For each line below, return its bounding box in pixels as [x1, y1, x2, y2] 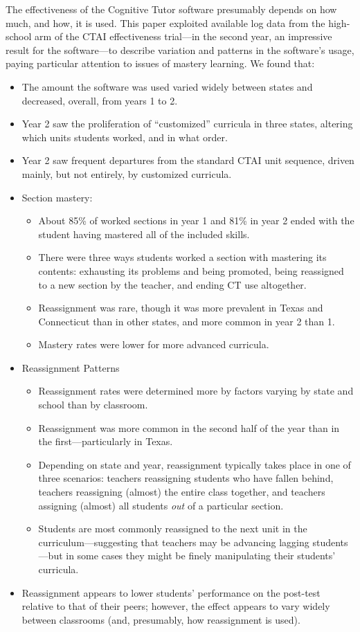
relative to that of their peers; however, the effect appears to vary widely [21, 599, 330, 613]
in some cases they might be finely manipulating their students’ [66, 548, 336, 563]
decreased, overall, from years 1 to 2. [21, 93, 178, 107]
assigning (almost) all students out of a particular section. [38, 498, 284, 512]
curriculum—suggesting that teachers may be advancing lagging [38, 534, 309, 549]
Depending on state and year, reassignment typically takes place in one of [38, 457, 351, 471]
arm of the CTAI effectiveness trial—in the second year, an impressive [35, 29, 332, 44]
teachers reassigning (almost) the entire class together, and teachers [38, 485, 325, 499]
